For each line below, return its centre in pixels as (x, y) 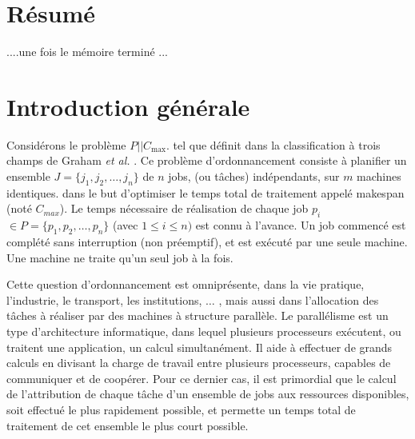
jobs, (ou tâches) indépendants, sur (254, 176)
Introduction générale (128, 106)
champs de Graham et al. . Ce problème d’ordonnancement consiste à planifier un (207, 160)
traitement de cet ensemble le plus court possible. (128, 425)
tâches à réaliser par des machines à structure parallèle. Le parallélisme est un (198, 315)
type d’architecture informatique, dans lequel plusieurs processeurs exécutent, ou (204, 331)
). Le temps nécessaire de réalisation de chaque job (184, 208)
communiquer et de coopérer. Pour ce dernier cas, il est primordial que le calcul (202, 378)
